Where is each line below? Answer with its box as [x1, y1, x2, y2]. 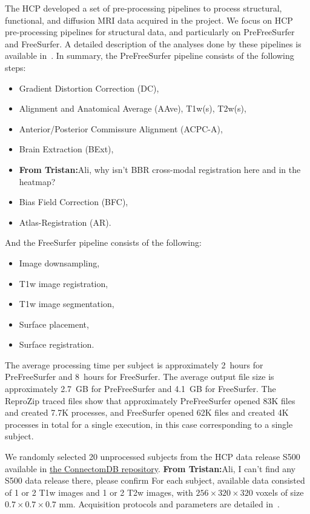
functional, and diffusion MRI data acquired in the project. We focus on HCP [5, 13, 293, 26]
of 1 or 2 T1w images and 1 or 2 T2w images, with [5, 485, 193, 498]
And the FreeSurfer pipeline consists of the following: [5, 236, 202, 249]
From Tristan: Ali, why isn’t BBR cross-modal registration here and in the [19, 163, 301, 175]
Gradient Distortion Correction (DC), [19, 81, 159, 94]
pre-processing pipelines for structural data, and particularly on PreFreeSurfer [5, 25, 295, 38]
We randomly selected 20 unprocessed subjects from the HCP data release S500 [5, 450, 300, 463]
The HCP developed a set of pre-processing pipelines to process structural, [5, 2, 282, 14]
